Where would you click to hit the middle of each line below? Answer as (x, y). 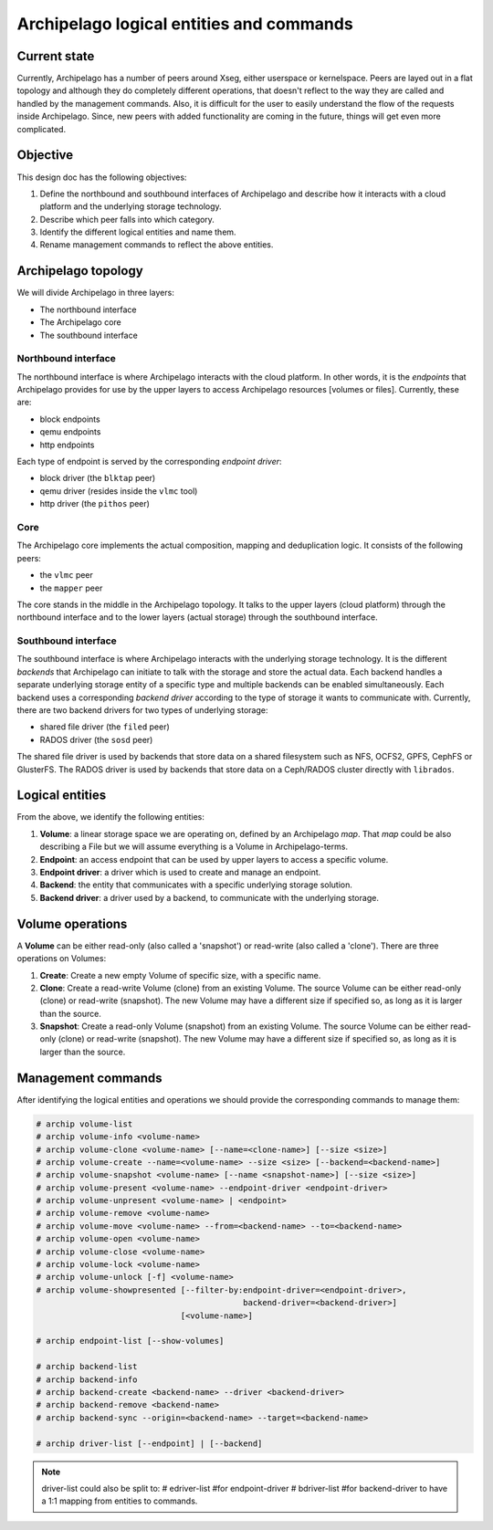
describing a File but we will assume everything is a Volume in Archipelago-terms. (194, 847)
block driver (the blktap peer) (98, 478)
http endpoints (67, 445)
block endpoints (70, 419)
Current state (56, 56)
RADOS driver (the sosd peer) (96, 739)
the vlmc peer (66, 575)
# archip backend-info (87, 1379)
